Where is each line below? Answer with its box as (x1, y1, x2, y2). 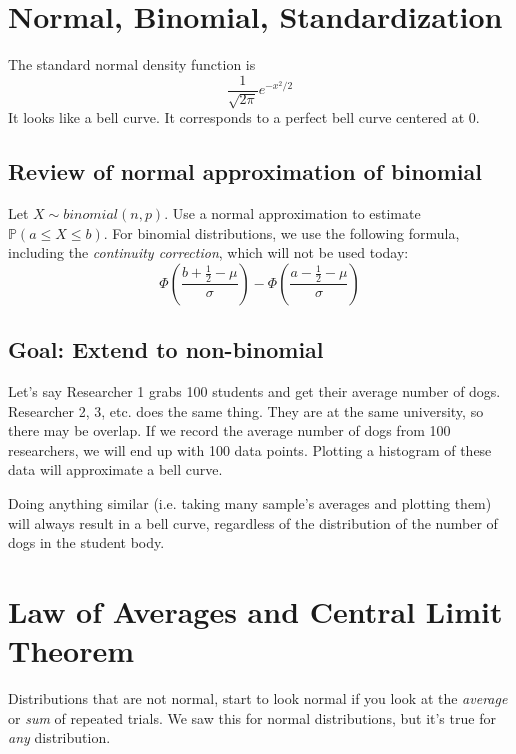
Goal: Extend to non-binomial (8, 334, 324, 365)
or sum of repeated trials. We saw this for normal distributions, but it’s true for (8, 707, 496, 728)
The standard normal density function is (8, 54, 256, 75)
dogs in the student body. (8, 532, 165, 553)
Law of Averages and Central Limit (8, 590, 503, 631)
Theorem (8, 630, 135, 671)
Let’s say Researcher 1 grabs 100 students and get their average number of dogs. (8, 380, 501, 401)
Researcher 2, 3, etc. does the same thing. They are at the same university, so (8, 400, 484, 421)
